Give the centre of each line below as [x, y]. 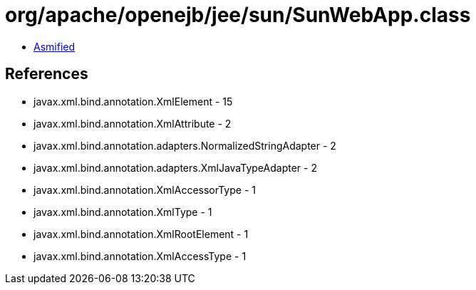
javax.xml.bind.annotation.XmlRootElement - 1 [141, 234]
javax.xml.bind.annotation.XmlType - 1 [123, 212]
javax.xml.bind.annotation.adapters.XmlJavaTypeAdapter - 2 [175, 167]
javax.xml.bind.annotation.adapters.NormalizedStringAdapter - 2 [185, 145]
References [47, 74]
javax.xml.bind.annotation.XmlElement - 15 [133, 101]
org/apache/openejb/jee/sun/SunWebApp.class [238, 15]
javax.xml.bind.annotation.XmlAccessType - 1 [140, 256]
